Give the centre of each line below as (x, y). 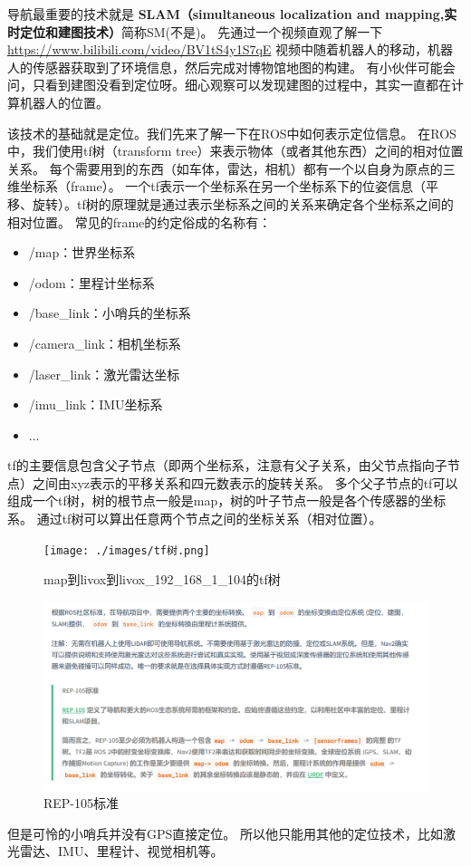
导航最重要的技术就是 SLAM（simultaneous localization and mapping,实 (232, 14)
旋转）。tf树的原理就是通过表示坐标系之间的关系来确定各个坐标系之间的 (243, 203)
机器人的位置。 (64, 102)
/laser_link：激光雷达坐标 (104, 374)
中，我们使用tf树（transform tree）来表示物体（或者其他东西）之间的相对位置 (235, 151)
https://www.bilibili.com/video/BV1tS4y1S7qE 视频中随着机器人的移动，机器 (231, 49)
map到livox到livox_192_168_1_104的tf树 (162, 579)
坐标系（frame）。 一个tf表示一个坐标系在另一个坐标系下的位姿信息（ (223, 186)
